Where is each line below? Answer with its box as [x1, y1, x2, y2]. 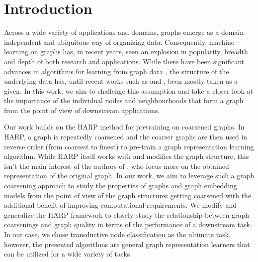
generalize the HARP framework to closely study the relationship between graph [4, 209, 250, 220]
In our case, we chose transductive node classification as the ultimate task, [4, 229, 231, 239]
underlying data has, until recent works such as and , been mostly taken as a [4, 76, 238, 86]
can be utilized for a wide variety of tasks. [4, 249, 132, 259]
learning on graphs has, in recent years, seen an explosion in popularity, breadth [4, 46, 248, 57]
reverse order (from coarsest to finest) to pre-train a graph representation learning [4, 141, 254, 151]
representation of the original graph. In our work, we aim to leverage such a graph [4, 170, 255, 181]
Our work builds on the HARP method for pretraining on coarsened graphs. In [4, 122, 245, 132]
